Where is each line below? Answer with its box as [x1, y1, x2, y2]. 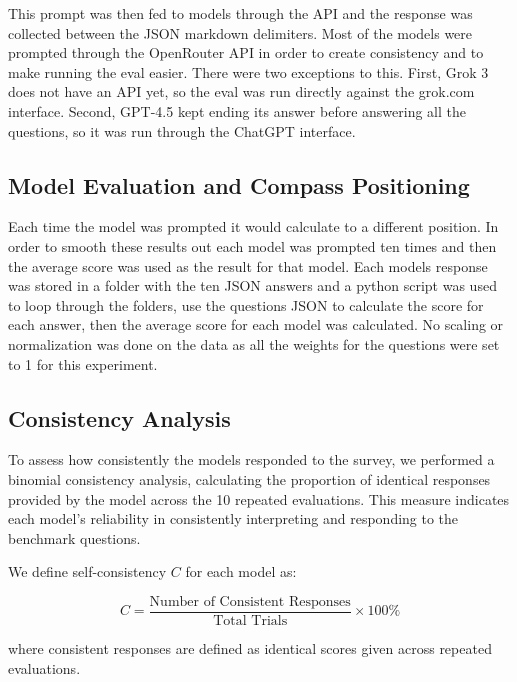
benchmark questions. [8, 527, 141, 548]
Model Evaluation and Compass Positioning [8, 169, 470, 200]
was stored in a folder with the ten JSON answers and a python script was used [8, 275, 497, 296]
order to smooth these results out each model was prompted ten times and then [8, 235, 497, 256]
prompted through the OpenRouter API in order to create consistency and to [8, 42, 484, 63]
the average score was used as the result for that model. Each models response [8, 255, 488, 276]
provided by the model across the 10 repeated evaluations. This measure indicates [8, 488, 510, 509]
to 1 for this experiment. [8, 353, 158, 374]
